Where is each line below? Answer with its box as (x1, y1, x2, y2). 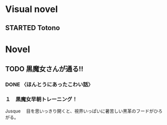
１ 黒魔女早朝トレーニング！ (5, 96, 78, 102)
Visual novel (5, 4, 58, 15)
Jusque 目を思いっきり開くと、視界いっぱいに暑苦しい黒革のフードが (5, 108, 154, 114)
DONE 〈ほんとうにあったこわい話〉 (5, 81, 94, 88)
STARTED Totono (5, 24, 60, 32)
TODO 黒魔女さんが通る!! (5, 65, 84, 73)
